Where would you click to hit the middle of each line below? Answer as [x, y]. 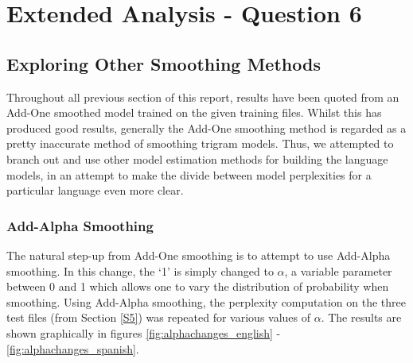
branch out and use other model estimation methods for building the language [197, 158]
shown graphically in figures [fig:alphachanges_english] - [144, 332]
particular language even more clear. [95, 190]
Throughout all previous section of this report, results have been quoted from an [203, 97]
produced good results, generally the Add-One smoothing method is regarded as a [206, 127]
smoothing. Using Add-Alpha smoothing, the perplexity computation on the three [206, 301]
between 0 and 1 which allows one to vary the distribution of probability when [198, 286]
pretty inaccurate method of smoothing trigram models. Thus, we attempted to [200, 143]
